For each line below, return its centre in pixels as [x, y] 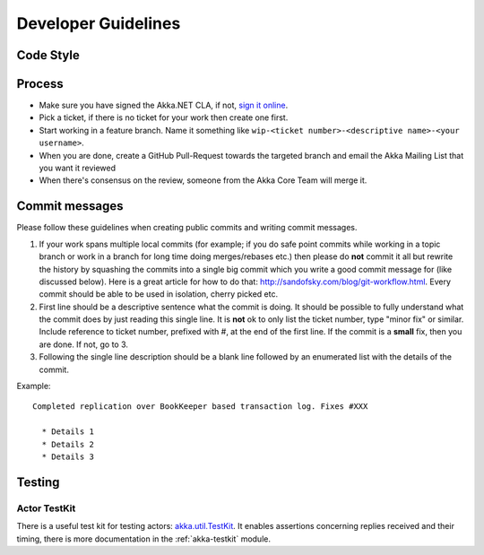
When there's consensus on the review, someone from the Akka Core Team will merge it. [203, 180]
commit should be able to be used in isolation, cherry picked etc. [158, 294]
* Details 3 [68, 456]
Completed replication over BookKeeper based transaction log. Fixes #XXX [200, 407]
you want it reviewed [78, 168]
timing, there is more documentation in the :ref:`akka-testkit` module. [143, 539]
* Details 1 [68, 432]
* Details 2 [68, 444]
